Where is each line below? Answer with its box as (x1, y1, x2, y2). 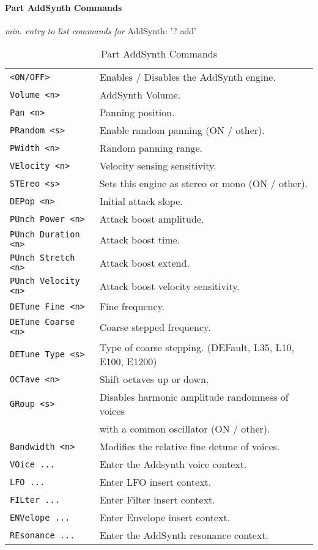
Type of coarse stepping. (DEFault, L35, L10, (99, 340, 294, 355)
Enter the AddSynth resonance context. (99, 528, 269, 543)
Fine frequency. (99, 299, 165, 314)
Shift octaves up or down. (99, 372, 209, 387)
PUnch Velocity (10, 276, 80, 286)
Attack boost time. (99, 232, 180, 247)
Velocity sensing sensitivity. (99, 158, 216, 173)
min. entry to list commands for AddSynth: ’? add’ (5, 24, 196, 37)
